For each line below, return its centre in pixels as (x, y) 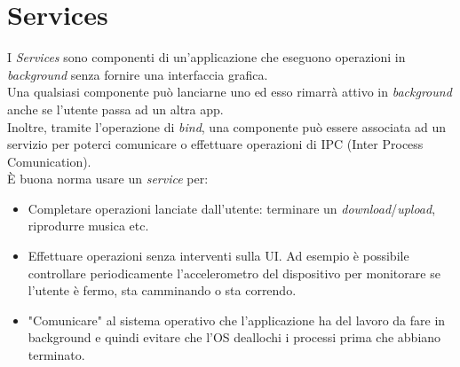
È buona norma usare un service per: (108, 179)
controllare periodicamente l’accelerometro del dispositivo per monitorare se (234, 273)
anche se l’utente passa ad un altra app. (115, 109)
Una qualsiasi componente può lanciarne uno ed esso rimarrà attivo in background (230, 92)
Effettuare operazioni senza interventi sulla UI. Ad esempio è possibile (218, 256)
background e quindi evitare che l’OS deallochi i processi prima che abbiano (234, 337)
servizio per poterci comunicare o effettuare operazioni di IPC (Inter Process (215, 144)
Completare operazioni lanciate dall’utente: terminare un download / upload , (232, 208)
